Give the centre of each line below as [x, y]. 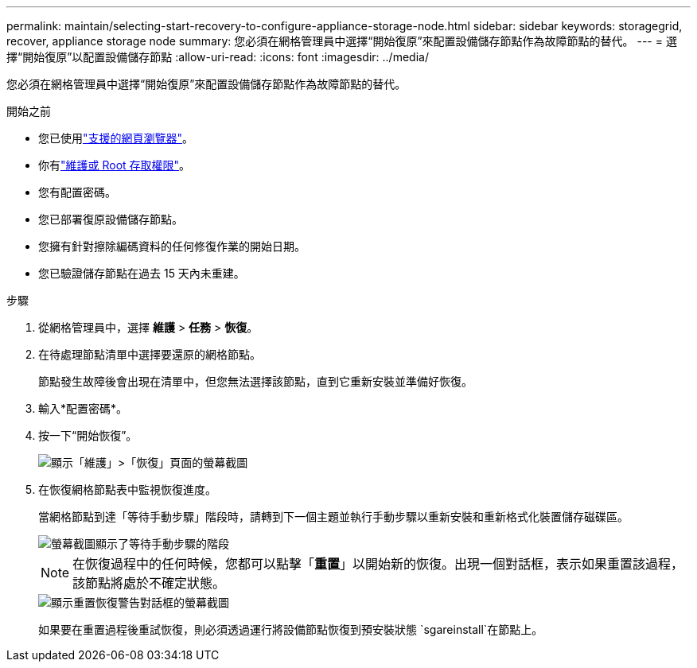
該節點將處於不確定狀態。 [149, 583]
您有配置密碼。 [77, 192]
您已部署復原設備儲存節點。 [111, 219]
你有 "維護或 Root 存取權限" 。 [115, 165]
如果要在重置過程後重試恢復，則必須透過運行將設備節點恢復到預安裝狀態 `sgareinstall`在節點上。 [291, 629]
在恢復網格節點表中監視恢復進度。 [127, 489]
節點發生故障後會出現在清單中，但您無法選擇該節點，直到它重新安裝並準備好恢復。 [255, 381]
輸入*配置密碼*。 [83, 408]
